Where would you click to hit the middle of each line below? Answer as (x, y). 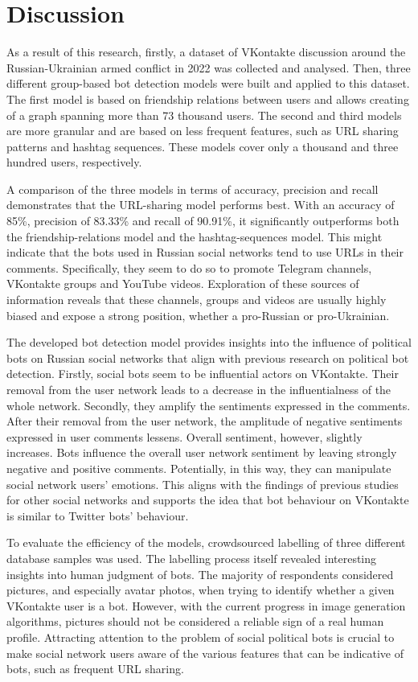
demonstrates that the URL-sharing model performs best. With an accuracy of (201, 205)
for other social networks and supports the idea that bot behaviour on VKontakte (208, 500)
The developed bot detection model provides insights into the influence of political (209, 342)
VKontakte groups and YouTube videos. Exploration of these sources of (183, 283)
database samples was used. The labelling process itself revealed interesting (192, 558)
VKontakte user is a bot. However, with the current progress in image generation (206, 605)
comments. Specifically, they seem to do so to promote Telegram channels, (189, 267)
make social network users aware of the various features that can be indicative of (205, 653)
